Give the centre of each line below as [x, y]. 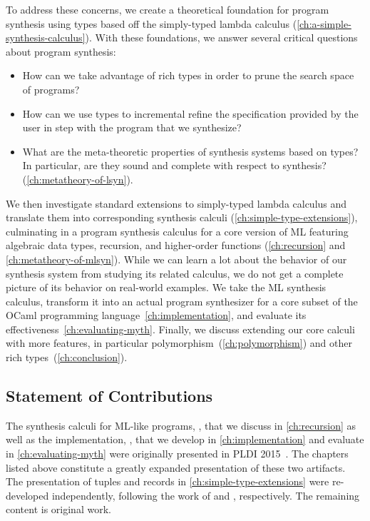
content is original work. [58, 509]
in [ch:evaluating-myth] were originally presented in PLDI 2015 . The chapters [177, 454]
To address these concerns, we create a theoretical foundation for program [168, 9]
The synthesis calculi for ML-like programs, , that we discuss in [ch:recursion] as [181, 425]
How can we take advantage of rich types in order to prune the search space [188, 75]
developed [27, 495]
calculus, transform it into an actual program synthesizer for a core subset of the [182, 301]
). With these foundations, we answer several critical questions [221, 37]
